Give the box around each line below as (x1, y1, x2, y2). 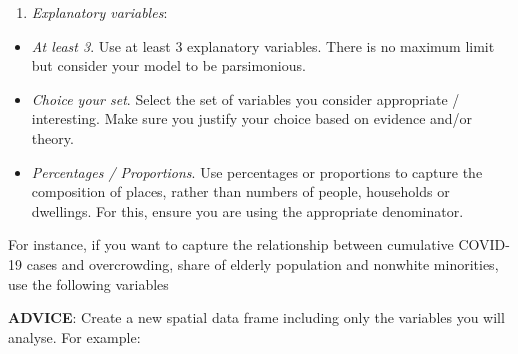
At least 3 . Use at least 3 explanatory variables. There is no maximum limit (31, 35, 495, 56)
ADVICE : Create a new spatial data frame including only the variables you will (8, 307, 505, 328)
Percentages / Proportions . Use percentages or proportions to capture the (31, 161, 483, 182)
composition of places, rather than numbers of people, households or (31, 181, 450, 202)
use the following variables (8, 273, 169, 294)
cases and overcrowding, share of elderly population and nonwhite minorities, (26, 253, 499, 274)
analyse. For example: (8, 326, 141, 347)
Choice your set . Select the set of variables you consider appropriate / (31, 88, 460, 109)
